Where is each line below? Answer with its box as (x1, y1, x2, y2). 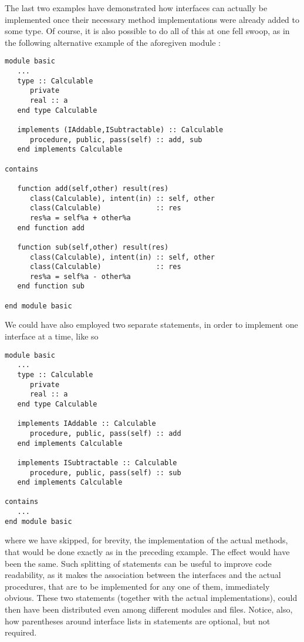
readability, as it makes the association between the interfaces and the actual (5, 569, 281, 581)
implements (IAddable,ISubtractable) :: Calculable (17, 125, 224, 134)
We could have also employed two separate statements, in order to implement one (5, 318, 298, 331)
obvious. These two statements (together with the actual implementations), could (5, 591, 298, 604)
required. (5, 626, 37, 638)
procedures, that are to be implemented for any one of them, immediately (5, 580, 270, 592)
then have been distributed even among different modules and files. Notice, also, (5, 603, 293, 615)
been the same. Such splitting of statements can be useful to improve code (5, 557, 272, 569)
